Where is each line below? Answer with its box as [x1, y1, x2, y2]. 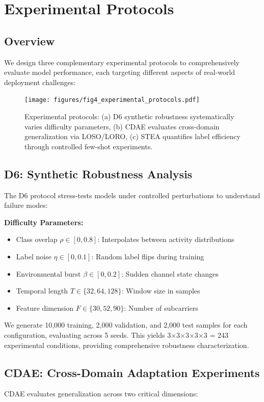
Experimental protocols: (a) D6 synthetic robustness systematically [24, 111, 234, 122]
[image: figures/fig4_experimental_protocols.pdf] [24, 96, 200, 104]
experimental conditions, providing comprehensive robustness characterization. [4, 339, 249, 350]
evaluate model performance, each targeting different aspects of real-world [4, 67, 235, 77]
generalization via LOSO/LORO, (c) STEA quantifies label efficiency [24, 131, 241, 142]
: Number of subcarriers [124, 302, 198, 313]
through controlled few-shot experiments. [24, 141, 153, 151]
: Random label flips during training [91, 251, 204, 261]
